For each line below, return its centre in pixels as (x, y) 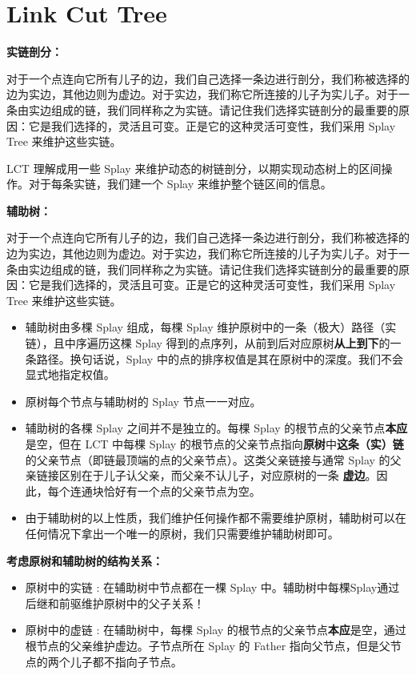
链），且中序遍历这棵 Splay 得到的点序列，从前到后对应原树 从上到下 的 (208, 343)
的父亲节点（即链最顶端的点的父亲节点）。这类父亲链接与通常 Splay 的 (208, 459)
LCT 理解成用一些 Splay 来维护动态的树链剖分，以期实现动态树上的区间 (194, 168)
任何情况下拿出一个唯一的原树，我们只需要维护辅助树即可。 (182, 533)
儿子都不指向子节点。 (126, 661)
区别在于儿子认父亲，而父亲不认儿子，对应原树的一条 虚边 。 (218, 475)
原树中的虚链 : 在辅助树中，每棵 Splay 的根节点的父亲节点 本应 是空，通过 (216, 630)
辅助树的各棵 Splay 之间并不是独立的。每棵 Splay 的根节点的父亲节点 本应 (216, 428)
